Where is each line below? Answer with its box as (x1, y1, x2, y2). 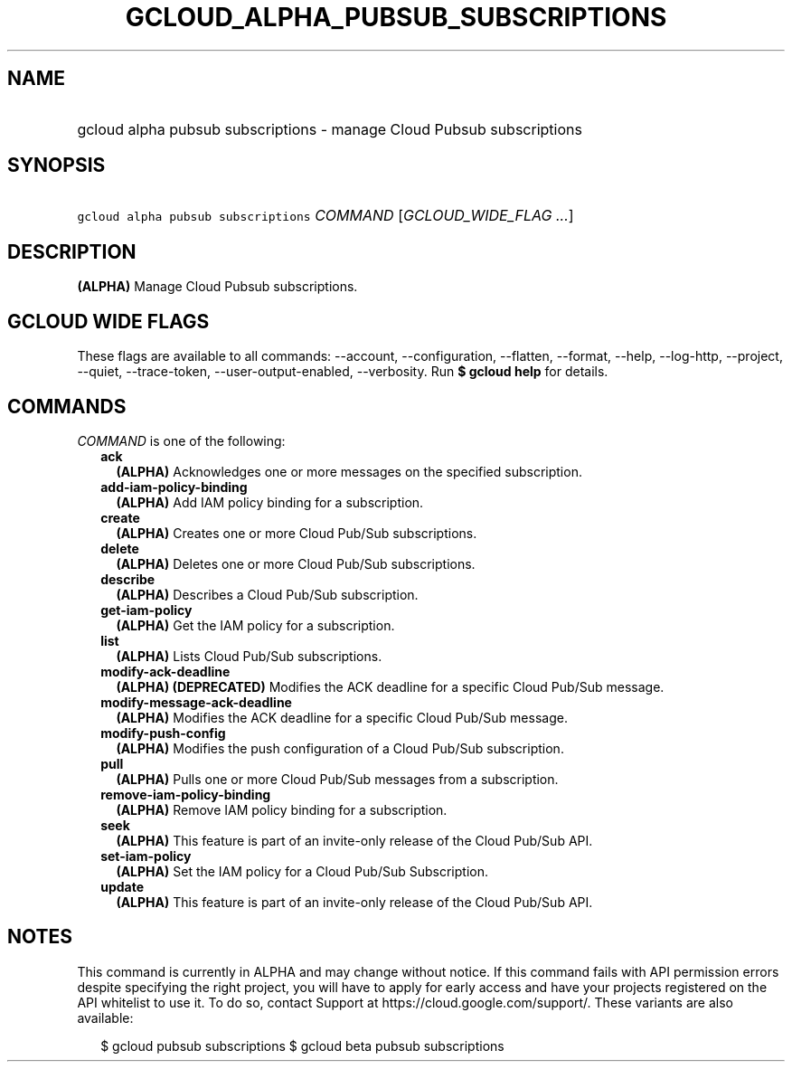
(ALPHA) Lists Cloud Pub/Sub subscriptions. (116, 648, 382, 664)
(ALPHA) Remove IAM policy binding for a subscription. (116, 801, 448, 818)
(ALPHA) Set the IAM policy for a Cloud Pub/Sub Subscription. (116, 863, 488, 879)
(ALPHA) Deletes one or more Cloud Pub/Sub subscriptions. (116, 555, 476, 572)
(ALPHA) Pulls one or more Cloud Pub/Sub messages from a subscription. (116, 771, 559, 787)
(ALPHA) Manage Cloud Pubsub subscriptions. (77, 279, 358, 295)
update (100, 878, 145, 894)
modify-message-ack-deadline (100, 694, 292, 710)
